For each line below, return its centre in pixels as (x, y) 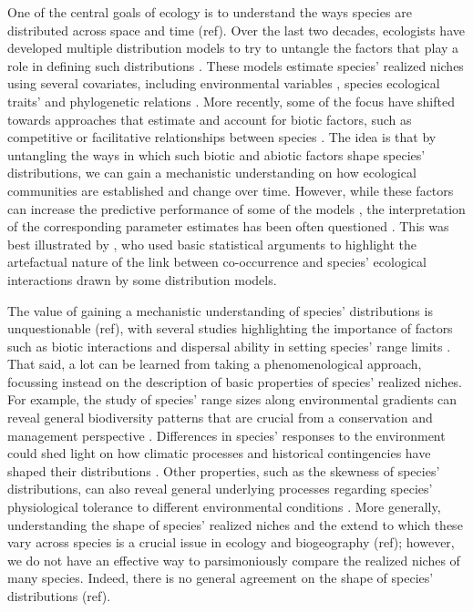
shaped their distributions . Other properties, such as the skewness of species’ (224, 470)
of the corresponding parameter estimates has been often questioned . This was (228, 226)
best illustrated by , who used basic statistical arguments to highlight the (212, 244)
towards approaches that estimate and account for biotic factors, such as (210, 119)
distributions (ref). (59, 596)
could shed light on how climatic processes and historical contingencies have (219, 453)
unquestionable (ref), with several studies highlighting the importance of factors (230, 328)
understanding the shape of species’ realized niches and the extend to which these (235, 524)
